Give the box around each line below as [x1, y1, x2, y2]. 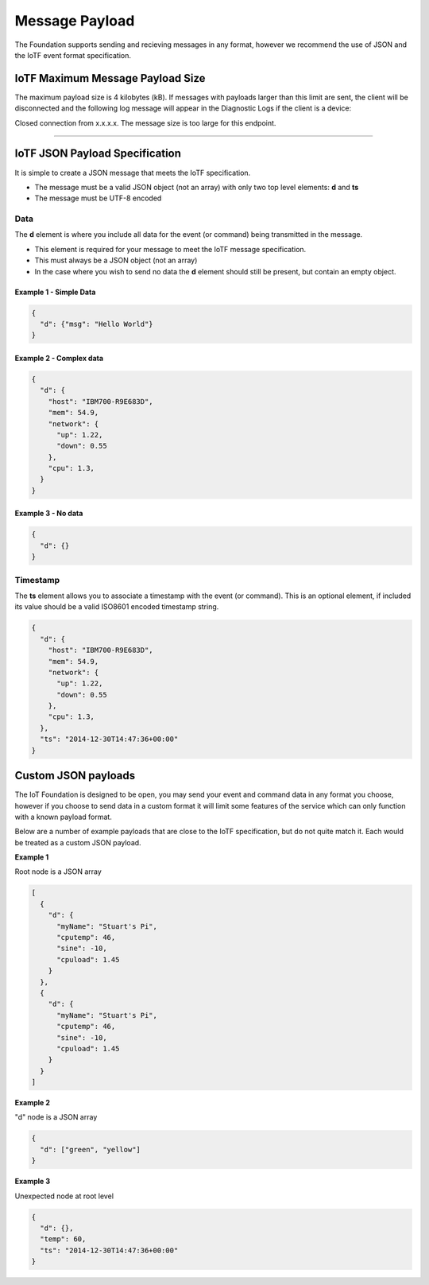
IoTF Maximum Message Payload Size [14, 72, 206, 85]
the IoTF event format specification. [14, 50, 131, 60]
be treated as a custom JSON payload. [14, 837, 142, 847]
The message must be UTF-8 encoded [34, 193, 162, 203]
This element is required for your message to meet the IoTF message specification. [34, 244, 307, 254]
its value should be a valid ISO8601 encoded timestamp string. [14, 602, 219, 611]
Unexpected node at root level [14, 1191, 114, 1201]
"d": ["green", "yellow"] [40, 1145, 141, 1154]
